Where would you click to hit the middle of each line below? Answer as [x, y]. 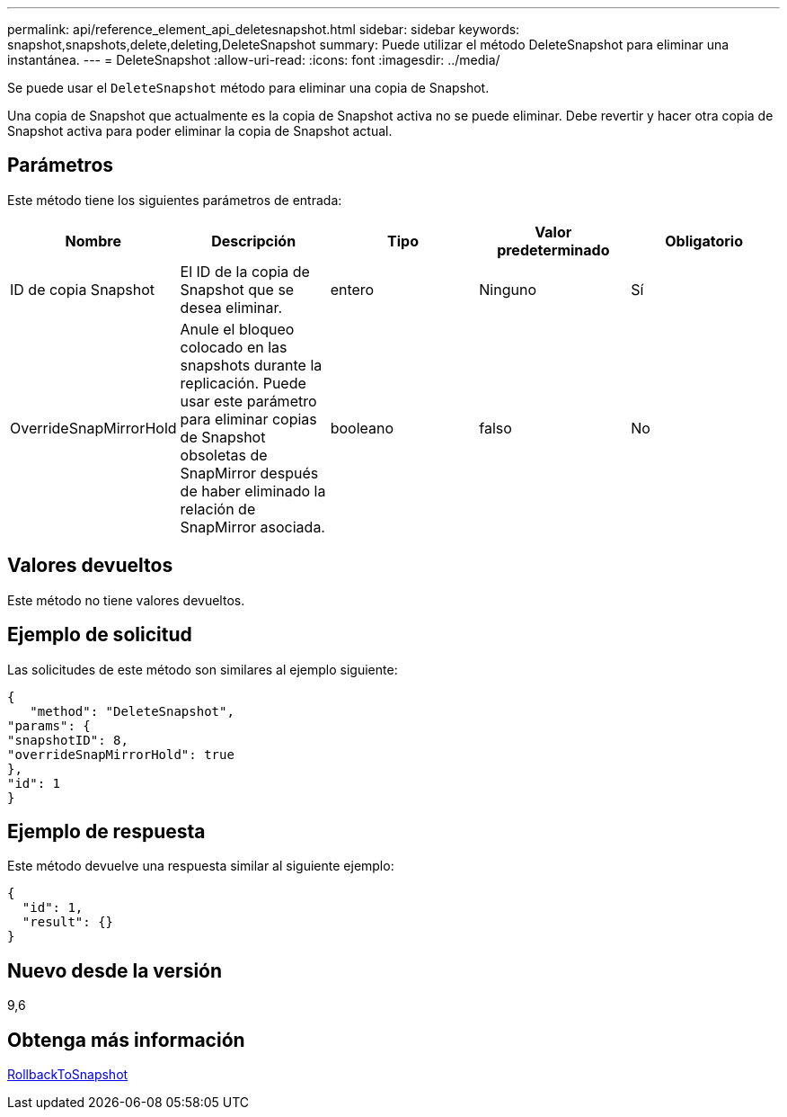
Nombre [93, 241]
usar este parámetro [248, 401]
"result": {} [68, 922]
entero [352, 289]
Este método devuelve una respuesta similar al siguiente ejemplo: [201, 866]
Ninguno [508, 289]
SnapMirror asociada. [252, 527]
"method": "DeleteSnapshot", [132, 711]
